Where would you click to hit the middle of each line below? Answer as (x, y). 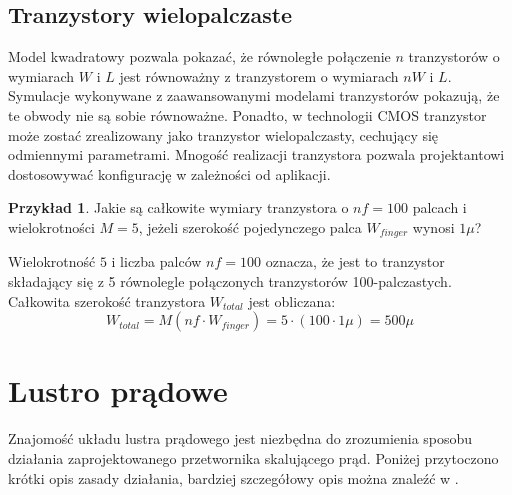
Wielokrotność (52, 261)
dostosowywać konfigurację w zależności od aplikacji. (169, 173)
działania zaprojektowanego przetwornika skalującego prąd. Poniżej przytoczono (253, 457)
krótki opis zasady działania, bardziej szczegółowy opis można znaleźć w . (233, 477)
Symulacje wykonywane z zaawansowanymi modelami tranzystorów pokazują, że (254, 95)
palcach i (439, 207)
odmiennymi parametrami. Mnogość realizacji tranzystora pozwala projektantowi (256, 154)
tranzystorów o (454, 56)
